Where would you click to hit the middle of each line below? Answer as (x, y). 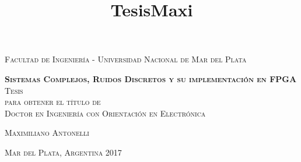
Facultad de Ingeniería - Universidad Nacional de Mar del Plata (126, 59)
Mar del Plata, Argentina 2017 (63, 152)
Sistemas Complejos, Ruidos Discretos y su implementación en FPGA (151, 78)
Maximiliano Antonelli (47, 133)
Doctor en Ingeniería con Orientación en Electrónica (105, 113)
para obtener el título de (53, 102)
